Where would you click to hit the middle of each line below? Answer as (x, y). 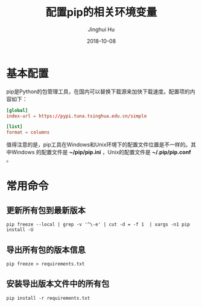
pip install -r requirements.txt (48, 298)
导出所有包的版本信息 (46, 250)
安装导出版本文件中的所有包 (58, 284)
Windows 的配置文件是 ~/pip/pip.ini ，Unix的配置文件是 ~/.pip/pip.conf (101, 152)
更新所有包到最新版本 (46, 210)
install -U (20, 230)
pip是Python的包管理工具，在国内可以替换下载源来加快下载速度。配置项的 (98, 91)
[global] (17, 110)
